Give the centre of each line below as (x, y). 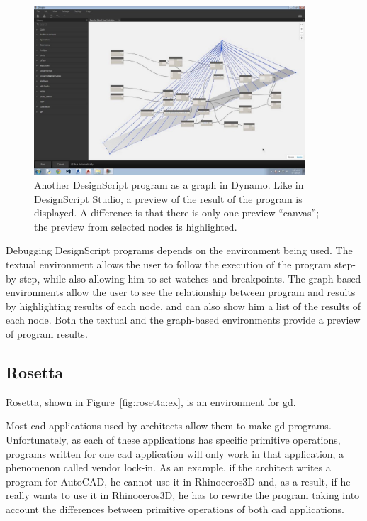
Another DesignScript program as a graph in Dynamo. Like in (169, 185)
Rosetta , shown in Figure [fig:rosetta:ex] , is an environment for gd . (151, 401)
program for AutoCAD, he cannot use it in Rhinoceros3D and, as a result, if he (178, 481)
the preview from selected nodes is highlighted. (136, 226)
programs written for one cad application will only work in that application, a (175, 453)
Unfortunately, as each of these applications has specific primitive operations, (173, 439)
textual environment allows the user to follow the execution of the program (169, 264)
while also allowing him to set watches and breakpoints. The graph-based (202, 278)
